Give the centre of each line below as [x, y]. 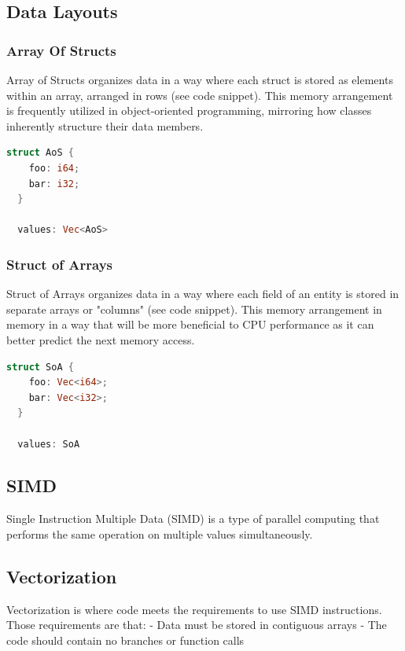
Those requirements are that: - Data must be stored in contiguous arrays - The [197, 625]
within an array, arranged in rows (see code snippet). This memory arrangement [200, 95]
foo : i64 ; [54, 168]
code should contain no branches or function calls [125, 640]
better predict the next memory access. [101, 339]
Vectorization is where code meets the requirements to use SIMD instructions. [194, 609]
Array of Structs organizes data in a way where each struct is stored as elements [200, 79]
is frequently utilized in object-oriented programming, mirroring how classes [189, 110]
